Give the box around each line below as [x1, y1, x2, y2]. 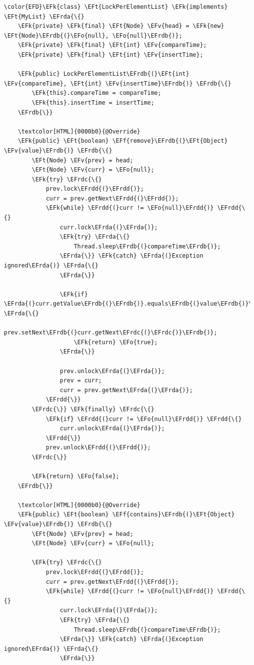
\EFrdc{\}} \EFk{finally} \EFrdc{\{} [32, 405, 154, 413]
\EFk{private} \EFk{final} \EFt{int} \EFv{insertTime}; [18, 51, 204, 58]
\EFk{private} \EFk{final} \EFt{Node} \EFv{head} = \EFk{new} [18, 22, 225, 30]
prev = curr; [60, 377, 102, 384]
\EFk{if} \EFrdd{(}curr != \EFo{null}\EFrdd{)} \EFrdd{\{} [45, 415, 242, 422]
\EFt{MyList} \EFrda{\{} [4, 13, 85, 20]
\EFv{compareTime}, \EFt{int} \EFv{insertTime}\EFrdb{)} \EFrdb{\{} [4, 80, 232, 87]
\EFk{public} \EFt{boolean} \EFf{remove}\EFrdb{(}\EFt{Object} [18, 137, 228, 145]
